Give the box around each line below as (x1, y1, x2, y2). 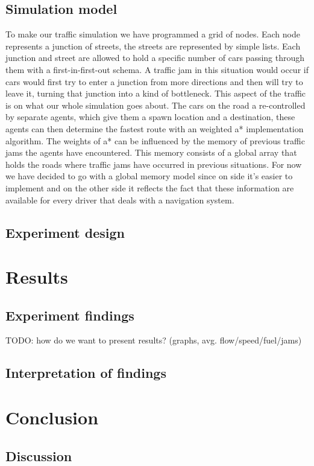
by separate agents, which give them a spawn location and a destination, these (5, 110, 295, 123)
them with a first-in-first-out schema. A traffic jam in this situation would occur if (5, 63, 309, 75)
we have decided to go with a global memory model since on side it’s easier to (5, 170, 293, 182)
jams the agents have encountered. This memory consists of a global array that (5, 146, 297, 159)
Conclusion (5, 405, 99, 430)
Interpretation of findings (5, 363, 166, 382)
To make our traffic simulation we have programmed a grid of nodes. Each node (5, 28, 300, 40)
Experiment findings (5, 305, 134, 324)
